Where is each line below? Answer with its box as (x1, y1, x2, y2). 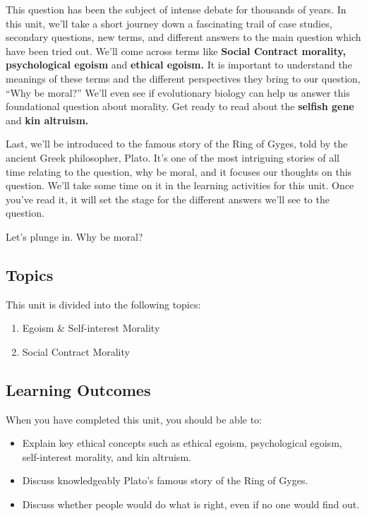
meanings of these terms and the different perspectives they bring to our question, (6, 71, 361, 85)
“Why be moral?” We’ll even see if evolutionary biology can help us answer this (6, 85, 350, 100)
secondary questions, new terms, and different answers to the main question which (6, 30, 361, 44)
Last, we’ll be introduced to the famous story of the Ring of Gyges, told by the (6, 136, 348, 151)
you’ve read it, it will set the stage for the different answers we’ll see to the (6, 191, 330, 206)
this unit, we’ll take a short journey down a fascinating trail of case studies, (6, 16, 332, 30)
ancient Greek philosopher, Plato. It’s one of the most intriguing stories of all (6, 150, 339, 164)
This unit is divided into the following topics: (6, 296, 201, 311)
